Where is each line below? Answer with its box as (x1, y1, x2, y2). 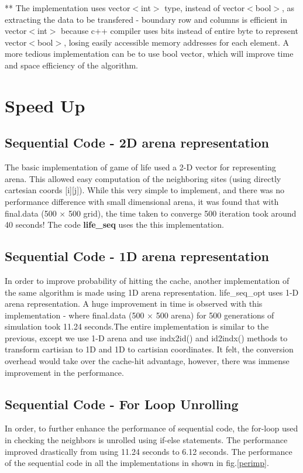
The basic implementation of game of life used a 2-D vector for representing (5, 161, 276, 173)
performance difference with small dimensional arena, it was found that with (5, 195, 279, 207)
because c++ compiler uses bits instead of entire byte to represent (61, 25, 298, 37)
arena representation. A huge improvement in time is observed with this (5, 297, 263, 310)
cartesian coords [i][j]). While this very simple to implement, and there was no (5, 184, 285, 196)
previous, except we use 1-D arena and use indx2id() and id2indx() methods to (5, 331, 288, 344)
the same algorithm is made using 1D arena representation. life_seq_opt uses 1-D (5, 286, 299, 298)
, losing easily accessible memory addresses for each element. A (64, 36, 289, 48)
